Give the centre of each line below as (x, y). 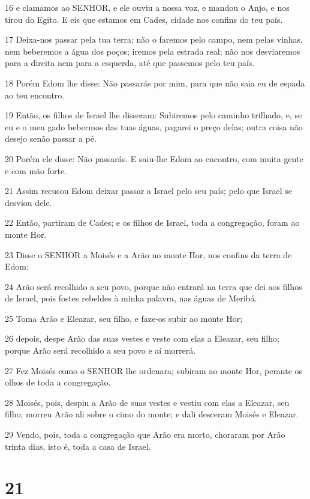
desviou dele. (28, 202)
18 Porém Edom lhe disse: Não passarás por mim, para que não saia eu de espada (155, 83)
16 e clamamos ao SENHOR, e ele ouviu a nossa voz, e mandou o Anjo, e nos (147, 7)
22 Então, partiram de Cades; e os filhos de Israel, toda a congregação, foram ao (152, 222)
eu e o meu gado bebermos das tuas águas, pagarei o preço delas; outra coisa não (154, 126)
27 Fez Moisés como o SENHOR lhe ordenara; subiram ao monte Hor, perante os (154, 370)
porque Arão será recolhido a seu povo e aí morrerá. (100, 350)
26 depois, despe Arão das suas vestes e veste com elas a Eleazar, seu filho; (142, 338)
